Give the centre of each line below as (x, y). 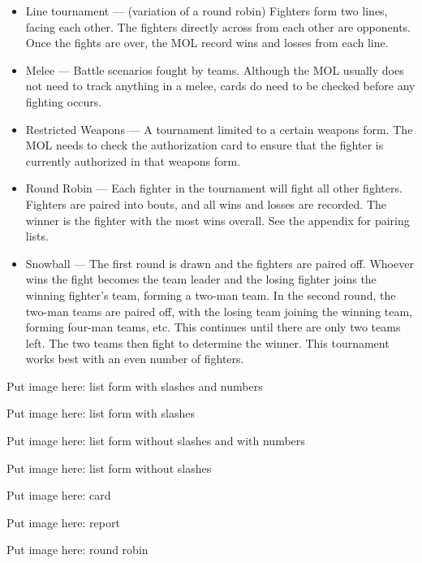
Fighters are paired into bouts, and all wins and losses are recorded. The (206, 204)
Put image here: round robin (78, 550)
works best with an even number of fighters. (135, 359)
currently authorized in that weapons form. (133, 160)
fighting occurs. (64, 101)
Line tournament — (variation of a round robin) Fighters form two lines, (207, 11)
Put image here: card (59, 495)
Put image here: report (63, 522)
